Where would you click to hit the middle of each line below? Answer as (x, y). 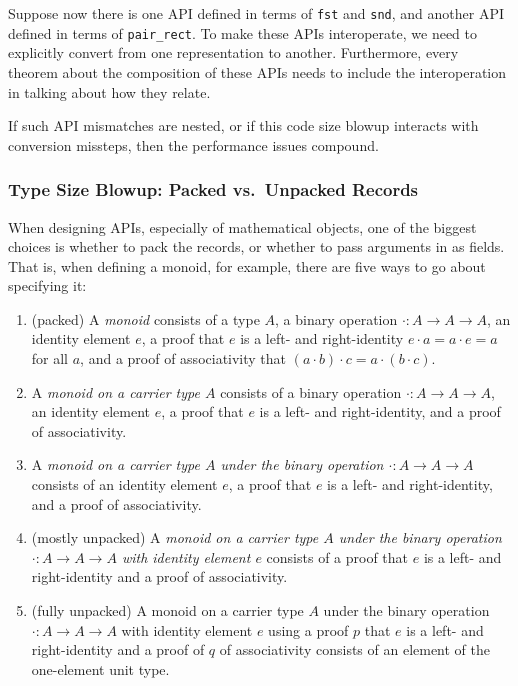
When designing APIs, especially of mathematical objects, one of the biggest (242, 226)
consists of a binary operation (311, 391)
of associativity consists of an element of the (355, 649)
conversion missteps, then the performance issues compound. (193, 144)
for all (50, 358)
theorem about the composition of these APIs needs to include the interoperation (257, 71)
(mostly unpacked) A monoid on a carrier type (175, 537)
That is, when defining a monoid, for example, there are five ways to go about (247, 265)
